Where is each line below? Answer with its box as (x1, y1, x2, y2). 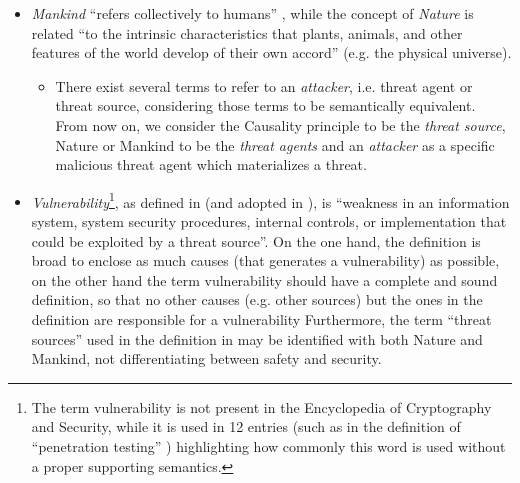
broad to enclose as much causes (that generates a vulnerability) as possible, (31, 250, 500, 271)
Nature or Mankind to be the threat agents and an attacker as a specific (55, 134, 495, 155)
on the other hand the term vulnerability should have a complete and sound (31, 269, 498, 290)
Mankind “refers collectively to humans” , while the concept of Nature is (31, 3, 474, 23)
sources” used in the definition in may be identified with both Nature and (31, 328, 483, 349)
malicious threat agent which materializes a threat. (55, 154, 367, 175)
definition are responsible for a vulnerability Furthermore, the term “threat (31, 308, 492, 329)
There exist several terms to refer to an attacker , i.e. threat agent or (55, 75, 473, 96)
